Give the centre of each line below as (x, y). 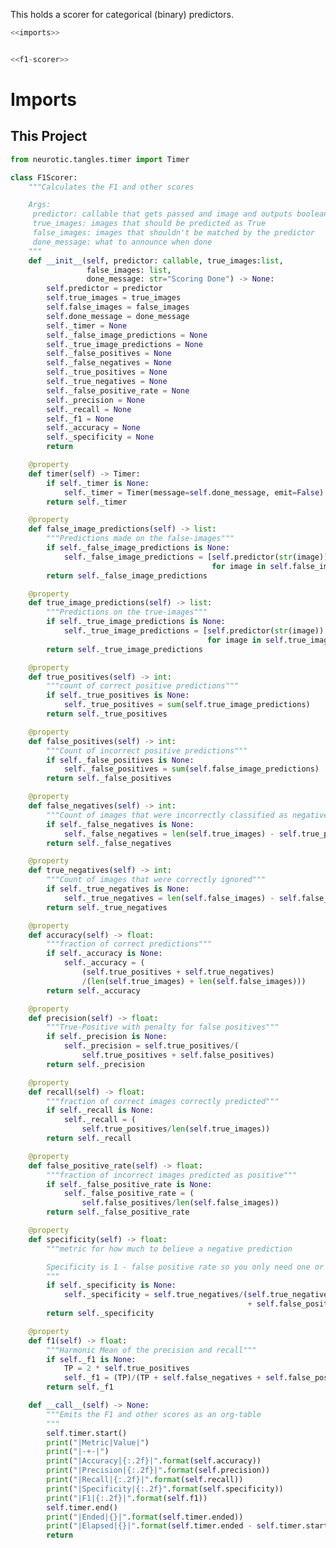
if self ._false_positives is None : (120, 760)
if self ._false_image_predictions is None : (138, 548)
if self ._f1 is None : (91, 1359)
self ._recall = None (89, 409)
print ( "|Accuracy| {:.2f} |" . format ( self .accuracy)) (154, 1461)
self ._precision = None (95, 400)
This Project (49, 136)
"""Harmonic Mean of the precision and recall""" (151, 1350)
